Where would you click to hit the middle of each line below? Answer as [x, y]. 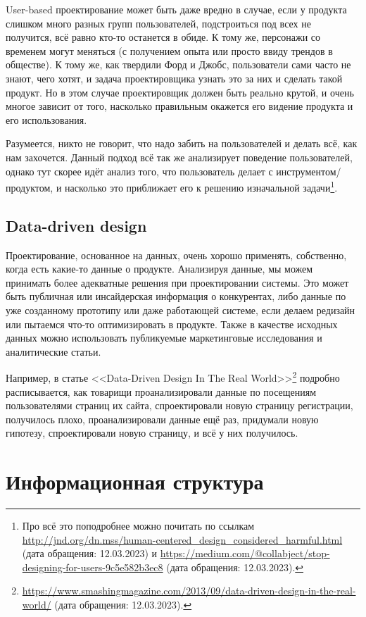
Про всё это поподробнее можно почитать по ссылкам [138, 526]
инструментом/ [309, 171]
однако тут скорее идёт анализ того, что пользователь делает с [139, 171]
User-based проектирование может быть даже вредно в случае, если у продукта [176, 9]
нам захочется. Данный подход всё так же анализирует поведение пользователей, [179, 157]
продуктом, [30, 187]
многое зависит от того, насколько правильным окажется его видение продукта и [179, 106]
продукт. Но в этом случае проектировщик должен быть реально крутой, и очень [180, 92]
